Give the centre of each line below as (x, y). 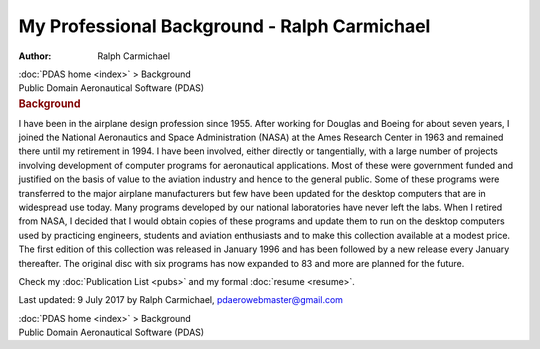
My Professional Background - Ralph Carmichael (224, 26)
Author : (35, 56)
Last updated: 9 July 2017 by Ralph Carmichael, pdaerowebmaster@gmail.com (181, 300)
